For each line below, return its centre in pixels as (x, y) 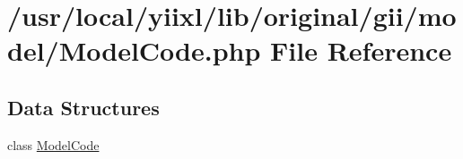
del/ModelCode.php (134, 50)
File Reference (361, 50)
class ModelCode (53, 144)
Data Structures (83, 107)
